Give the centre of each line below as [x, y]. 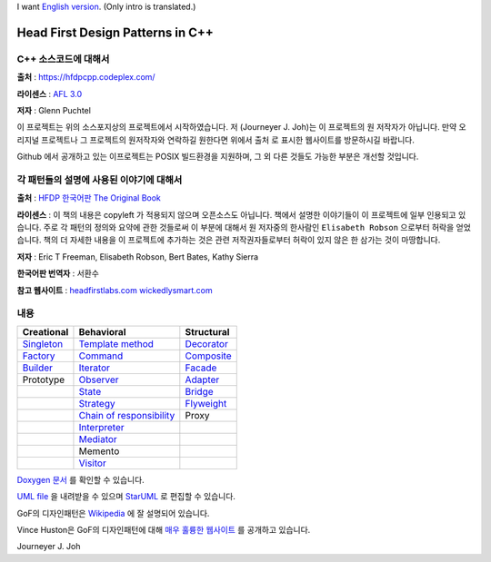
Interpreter [101, 427]
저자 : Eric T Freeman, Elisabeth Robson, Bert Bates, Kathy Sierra [138, 256]
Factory [39, 356]
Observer [99, 380]
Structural [207, 331]
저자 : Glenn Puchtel [54, 110]
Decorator [207, 343]
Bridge [199, 391]
